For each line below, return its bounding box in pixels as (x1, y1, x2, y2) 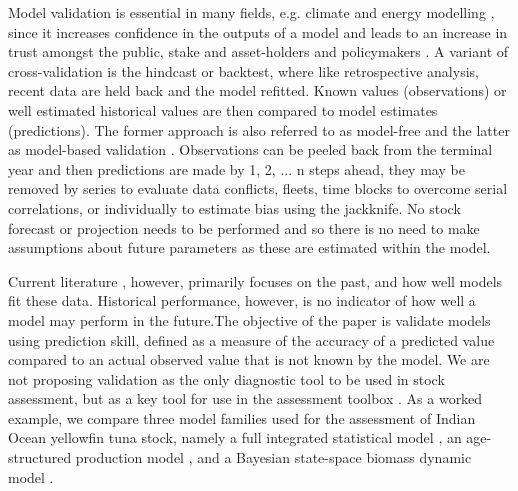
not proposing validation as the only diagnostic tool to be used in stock (8, 368, 445, 389)
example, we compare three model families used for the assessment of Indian (8, 407, 476, 428)
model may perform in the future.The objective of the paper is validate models (8, 309, 491, 330)
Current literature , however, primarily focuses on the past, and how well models (8, 270, 503, 291)
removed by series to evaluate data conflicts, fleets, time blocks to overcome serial (8, 178, 508, 199)
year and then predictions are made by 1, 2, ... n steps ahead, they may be (8, 158, 465, 179)
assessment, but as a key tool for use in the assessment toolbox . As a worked (8, 388, 483, 409)
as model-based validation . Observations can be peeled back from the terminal (8, 139, 493, 160)
